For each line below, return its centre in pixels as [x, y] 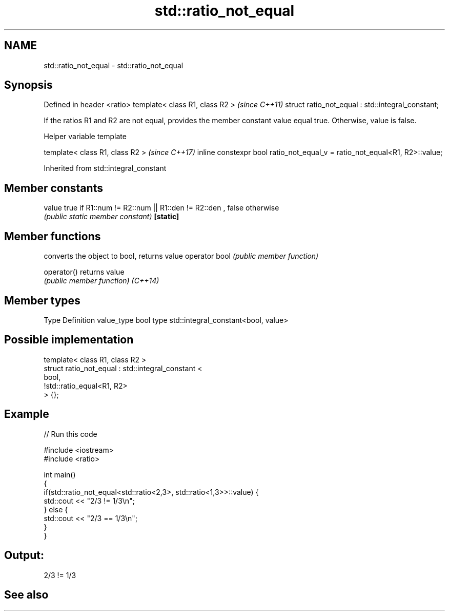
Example [27, 414]
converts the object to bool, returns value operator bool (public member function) [181, 256]
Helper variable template [85, 137]
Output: [24, 555]
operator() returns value [84, 272]
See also [26, 594]
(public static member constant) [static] [111, 217]
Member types [42, 300]
